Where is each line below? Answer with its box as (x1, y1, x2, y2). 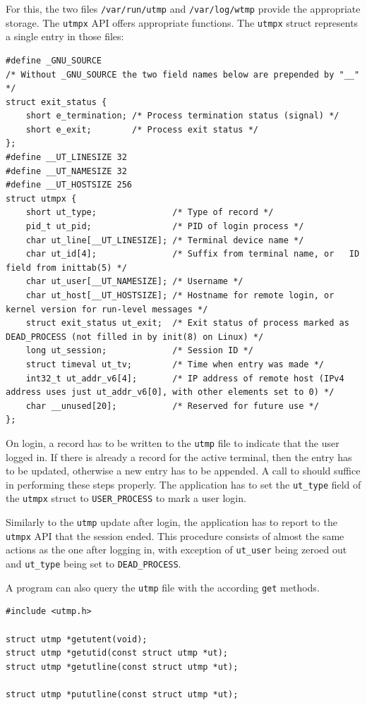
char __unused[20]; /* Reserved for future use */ (25, 400, 319, 411)
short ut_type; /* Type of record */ (25, 207, 274, 218)
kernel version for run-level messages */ (6, 304, 208, 314)
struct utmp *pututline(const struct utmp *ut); (6, 689, 239, 699)
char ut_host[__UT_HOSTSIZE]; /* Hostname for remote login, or (25, 290, 335, 300)
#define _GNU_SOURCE (6, 55, 102, 66)
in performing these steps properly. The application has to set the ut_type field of (6, 477, 361, 491)
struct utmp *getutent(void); (6, 634, 148, 644)
